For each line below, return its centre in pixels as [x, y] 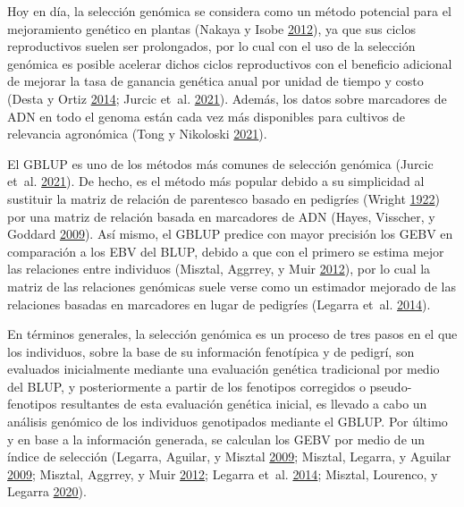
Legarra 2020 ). [47, 491]
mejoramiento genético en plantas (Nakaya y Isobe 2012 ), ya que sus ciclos [211, 28]
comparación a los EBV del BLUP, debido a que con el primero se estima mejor [226, 251]
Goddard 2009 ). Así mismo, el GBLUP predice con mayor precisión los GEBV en [230, 234]
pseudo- [391, 386]
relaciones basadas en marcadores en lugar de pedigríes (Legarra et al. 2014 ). [219, 304]
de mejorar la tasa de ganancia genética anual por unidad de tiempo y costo [215, 81]
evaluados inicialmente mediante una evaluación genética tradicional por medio [224, 369]
